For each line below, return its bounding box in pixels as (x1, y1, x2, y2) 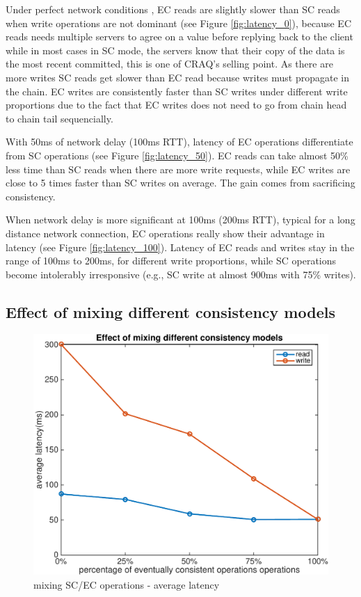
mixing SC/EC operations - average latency (33, 577, 220, 591)
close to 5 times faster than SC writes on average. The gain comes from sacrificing (6, 175, 355, 190)
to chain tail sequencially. (6, 111, 113, 125)
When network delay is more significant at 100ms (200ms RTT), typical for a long (6, 212, 355, 227)
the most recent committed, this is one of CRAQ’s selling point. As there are (6, 56, 333, 71)
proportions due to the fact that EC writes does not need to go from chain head (6, 97, 347, 112)
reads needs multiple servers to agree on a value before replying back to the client (6, 29, 353, 44)
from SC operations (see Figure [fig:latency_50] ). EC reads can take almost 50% (6, 148, 348, 162)
